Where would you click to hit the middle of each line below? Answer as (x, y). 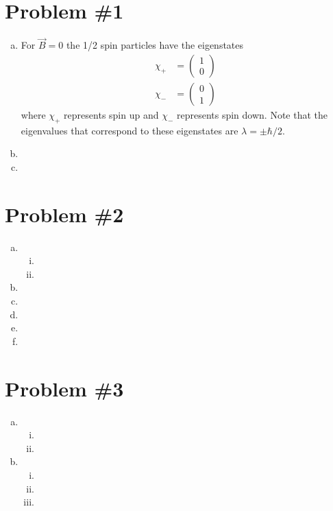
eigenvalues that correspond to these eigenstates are (129, 130)
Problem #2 (64, 214)
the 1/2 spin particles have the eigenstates (155, 45)
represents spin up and (111, 115)
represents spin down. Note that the (252, 115)
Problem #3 (64, 388)
